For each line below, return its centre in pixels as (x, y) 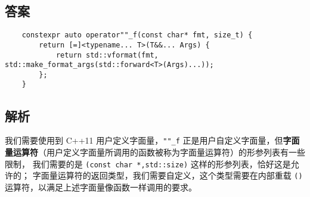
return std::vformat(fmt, (107, 55)
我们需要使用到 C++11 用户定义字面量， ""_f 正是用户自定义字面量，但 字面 (152, 140)
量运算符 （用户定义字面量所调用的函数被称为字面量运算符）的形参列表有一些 (155, 152)
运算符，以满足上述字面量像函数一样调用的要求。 (101, 187)
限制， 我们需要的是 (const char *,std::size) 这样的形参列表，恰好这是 (148, 163)
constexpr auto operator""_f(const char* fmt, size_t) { (137, 35)
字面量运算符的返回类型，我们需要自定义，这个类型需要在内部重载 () (168, 175)
